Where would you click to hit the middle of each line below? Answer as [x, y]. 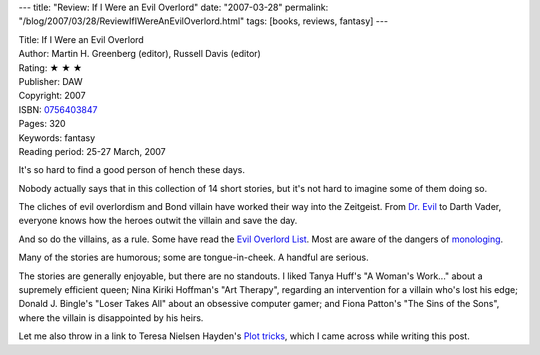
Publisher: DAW [50, 81]
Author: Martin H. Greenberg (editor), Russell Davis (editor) [140, 54]
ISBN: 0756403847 [58, 109]
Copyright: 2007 [52, 96]
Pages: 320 [42, 124]
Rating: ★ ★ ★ [50, 67]
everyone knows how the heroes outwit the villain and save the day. [158, 221]
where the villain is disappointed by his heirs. [111, 317]
